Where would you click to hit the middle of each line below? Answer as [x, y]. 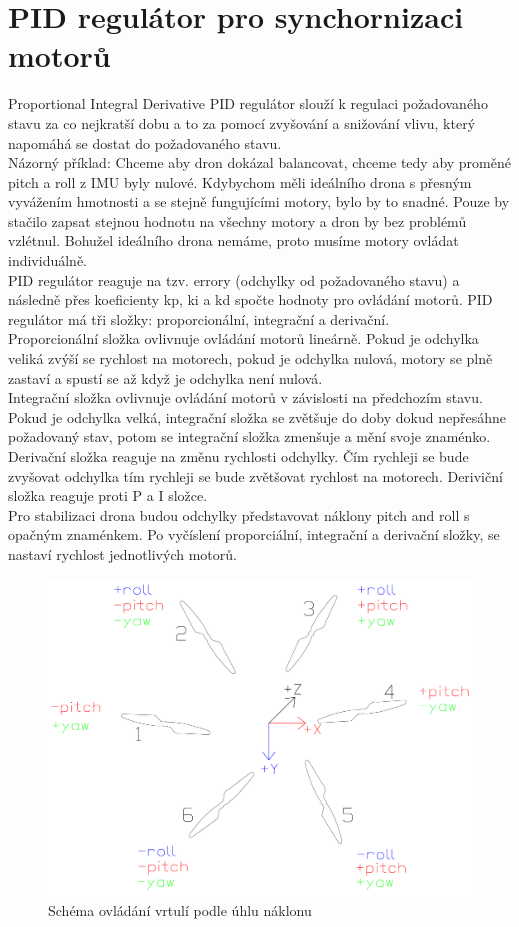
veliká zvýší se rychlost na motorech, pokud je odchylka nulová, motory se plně [250, 358]
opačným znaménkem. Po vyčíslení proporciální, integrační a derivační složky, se [254, 534]
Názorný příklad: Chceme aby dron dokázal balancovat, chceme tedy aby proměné [259, 162]
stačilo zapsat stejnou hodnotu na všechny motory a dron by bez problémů [237, 220]
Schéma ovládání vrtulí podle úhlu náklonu [180, 909]
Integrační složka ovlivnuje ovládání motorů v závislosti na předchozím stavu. [245, 397]
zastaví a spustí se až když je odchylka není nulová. [165, 377]
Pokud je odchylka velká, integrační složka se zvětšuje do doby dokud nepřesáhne [257, 416]
